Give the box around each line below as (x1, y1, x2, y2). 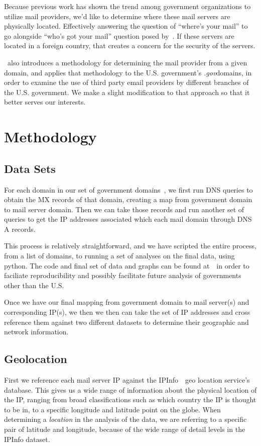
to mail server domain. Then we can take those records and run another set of (4, 204, 244, 214)
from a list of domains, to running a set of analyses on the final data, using (4, 250, 235, 261)
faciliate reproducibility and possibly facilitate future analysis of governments (4, 270, 241, 281)
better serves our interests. (4, 97, 86, 107)
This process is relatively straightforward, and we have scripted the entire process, (4, 240, 256, 251)
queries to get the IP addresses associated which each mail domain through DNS (4, 214, 252, 224)
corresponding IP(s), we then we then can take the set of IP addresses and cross (4, 307, 250, 317)
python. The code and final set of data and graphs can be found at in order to (4, 260, 249, 271)
